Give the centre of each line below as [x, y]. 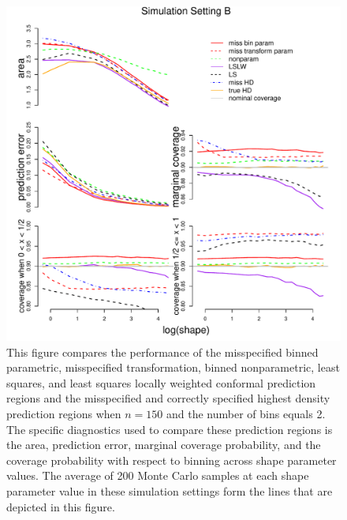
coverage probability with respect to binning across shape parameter [172, 460]
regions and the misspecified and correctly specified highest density [168, 398]
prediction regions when [64, 413]
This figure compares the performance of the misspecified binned [162, 352]
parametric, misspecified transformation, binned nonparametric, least [173, 367]
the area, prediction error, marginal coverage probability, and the [164, 445]
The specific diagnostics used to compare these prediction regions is [170, 429]
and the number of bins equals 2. [246, 413]
